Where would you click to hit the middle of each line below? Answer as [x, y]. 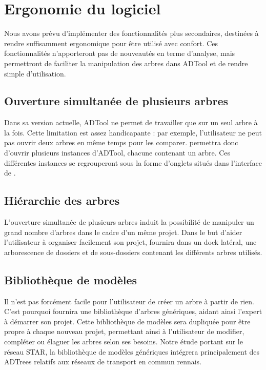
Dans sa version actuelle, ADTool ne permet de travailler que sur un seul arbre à [131, 122]
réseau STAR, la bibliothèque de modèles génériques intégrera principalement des [132, 351]
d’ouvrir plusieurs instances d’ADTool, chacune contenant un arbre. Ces [117, 153]
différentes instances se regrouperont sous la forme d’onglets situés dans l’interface [133, 162]
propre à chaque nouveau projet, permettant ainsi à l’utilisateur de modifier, [124, 331]
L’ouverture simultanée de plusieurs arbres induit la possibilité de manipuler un [129, 222]
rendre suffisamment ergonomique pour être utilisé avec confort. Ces [111, 43]
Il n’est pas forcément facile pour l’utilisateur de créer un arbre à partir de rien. [129, 301]
